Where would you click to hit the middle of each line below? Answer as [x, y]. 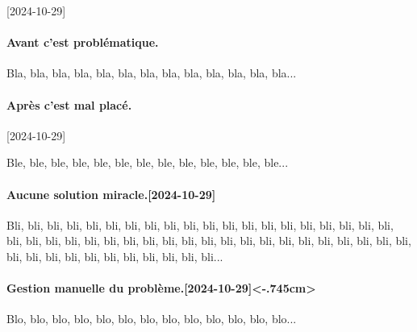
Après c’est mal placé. [69, 104]
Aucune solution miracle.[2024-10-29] [111, 194]
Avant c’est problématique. [83, 42]
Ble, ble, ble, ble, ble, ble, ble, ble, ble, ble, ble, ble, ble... [148, 162]
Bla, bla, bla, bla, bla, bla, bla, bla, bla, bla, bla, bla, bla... [152, 73]
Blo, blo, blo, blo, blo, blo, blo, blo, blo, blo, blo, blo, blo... [152, 319]
